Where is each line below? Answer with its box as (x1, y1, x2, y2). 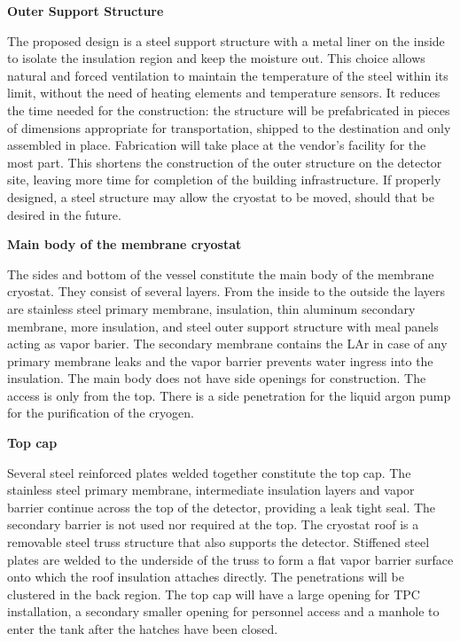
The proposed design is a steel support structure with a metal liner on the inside (7, 31, 445, 50)
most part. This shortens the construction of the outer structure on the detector (7, 152, 442, 171)
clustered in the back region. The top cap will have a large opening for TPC (7, 584, 420, 603)
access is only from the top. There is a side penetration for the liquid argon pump (7, 386, 451, 404)
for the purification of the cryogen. (7, 403, 194, 422)
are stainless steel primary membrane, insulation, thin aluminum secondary (7, 299, 416, 317)
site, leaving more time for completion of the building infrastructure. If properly (7, 170, 441, 189)
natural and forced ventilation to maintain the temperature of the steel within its (7, 66, 448, 84)
